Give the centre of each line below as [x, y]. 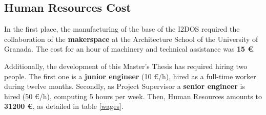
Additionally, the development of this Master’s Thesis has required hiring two [126, 66]
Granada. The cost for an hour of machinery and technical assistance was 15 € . [130, 49]
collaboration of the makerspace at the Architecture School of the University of [131, 39]
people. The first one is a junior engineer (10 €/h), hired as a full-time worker [130, 76]
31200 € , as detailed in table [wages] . [64, 106]
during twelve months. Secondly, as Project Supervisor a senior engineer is [125, 86]
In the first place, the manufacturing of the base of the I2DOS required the [122, 29]
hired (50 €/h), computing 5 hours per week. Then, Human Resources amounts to [133, 96]
